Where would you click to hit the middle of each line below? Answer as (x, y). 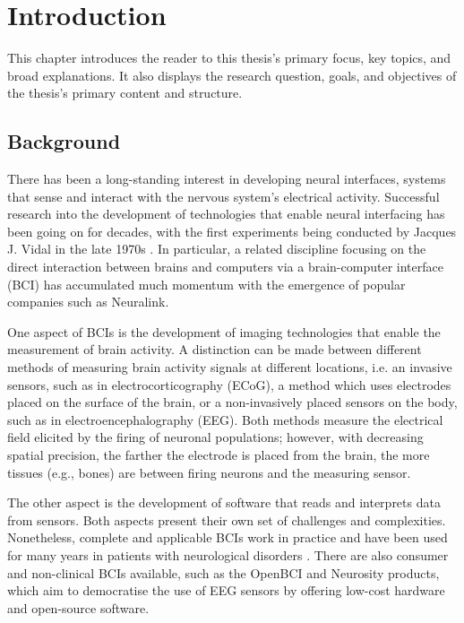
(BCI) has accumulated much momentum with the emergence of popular (206, 284)
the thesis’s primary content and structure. (125, 93)
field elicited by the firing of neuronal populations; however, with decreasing (215, 437)
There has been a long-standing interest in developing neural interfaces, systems (227, 179)
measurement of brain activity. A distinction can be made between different (215, 349)
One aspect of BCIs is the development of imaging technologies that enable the (224, 331)
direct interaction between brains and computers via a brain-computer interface (225, 267)
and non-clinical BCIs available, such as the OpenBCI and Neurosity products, (223, 572)
